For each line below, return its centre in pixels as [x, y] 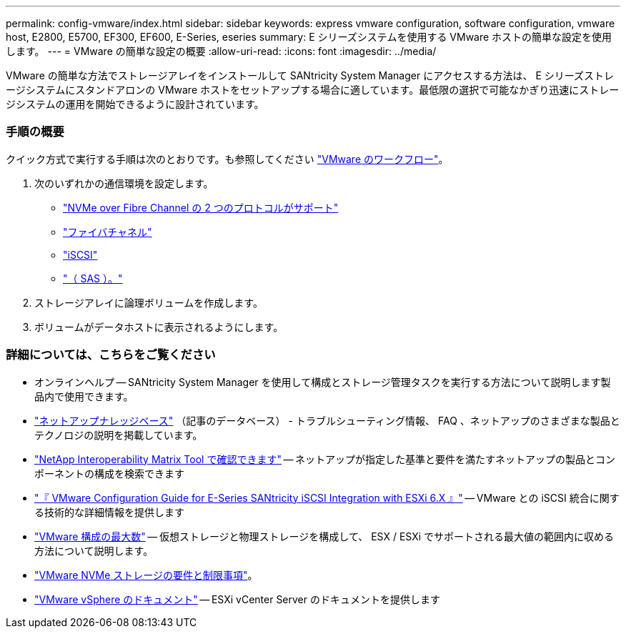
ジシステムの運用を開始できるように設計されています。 [135, 104]
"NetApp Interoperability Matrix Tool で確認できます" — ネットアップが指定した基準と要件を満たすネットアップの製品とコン [325, 459]
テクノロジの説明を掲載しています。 [119, 435]
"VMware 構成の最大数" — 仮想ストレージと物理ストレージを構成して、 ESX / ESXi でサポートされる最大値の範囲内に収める [324, 536]
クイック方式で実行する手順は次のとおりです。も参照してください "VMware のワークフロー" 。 [227, 159]
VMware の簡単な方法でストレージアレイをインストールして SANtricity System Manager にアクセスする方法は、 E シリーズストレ [310, 75]
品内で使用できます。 [84, 396]
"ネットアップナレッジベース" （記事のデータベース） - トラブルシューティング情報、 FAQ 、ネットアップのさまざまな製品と [327, 420]
